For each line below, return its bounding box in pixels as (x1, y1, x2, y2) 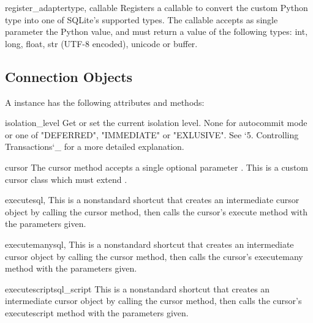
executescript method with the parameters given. (5, 306, 189, 319)
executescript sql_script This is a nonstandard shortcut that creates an (5, 282, 270, 295)
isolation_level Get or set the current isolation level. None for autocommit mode (5, 116, 307, 129)
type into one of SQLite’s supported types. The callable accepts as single (5, 13, 278, 26)
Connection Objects (5, 67, 133, 86)
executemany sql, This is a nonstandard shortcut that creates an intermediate (5, 237, 294, 250)
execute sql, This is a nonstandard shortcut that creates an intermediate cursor (5, 193, 300, 206)
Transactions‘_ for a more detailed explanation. (5, 140, 184, 153)
